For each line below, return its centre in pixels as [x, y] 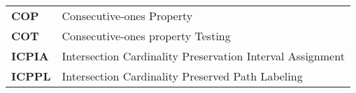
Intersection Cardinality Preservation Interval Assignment [203, 56]
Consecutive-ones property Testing [146, 36]
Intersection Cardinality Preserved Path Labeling [182, 76]
